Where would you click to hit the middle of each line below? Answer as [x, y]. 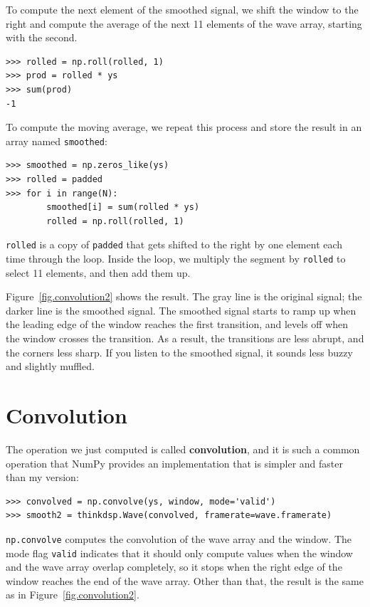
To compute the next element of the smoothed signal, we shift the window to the [182, 9]
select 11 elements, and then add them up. [98, 272]
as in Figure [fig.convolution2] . [73, 595]
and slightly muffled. [50, 366]
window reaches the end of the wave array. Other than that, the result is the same [185, 580]
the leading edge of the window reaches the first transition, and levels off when [177, 324]
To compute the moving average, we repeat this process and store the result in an [184, 127]
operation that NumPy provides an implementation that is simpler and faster [174, 463]
